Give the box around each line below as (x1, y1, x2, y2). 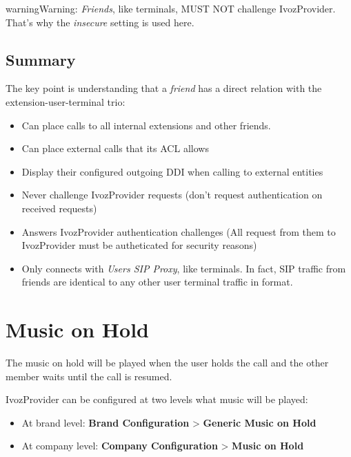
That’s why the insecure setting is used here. (6, 15, 194, 29)
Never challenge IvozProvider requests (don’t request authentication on (21, 187, 323, 202)
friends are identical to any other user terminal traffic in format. (21, 274, 293, 289)
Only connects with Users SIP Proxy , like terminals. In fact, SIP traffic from (21, 261, 346, 275)
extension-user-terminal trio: (6, 94, 126, 109)
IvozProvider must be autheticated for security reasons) (21, 238, 257, 252)
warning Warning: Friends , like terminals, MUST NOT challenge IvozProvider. (6, 1, 336, 15)
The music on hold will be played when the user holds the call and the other (6, 355, 329, 370)
